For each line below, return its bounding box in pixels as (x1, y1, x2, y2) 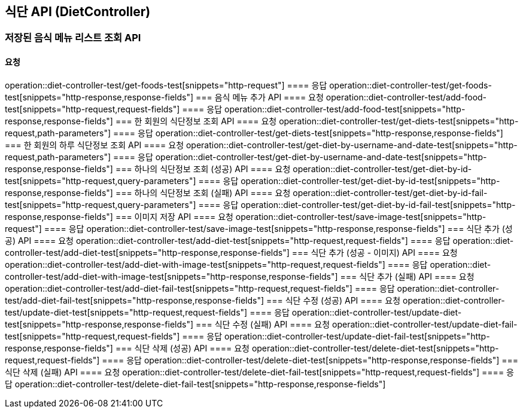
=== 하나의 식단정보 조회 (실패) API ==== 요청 (115, 187, 291, 198)
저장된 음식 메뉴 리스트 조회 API (5, 32, 141, 44)
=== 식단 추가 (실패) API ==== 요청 (340, 271, 475, 282)
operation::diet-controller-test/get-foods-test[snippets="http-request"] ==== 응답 (5, 79, 327, 90)
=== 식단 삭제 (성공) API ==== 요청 (115, 342, 250, 353)
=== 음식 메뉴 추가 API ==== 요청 (195, 91, 324, 102)
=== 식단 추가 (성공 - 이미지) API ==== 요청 (291, 247, 458, 258)
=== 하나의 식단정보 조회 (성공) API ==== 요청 (115, 163, 291, 174)
